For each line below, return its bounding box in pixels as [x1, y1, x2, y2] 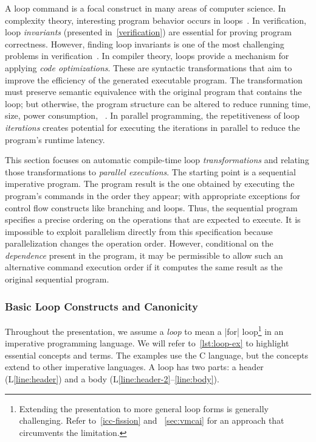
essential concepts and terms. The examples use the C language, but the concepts [5, 348, 309, 361]
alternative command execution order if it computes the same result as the [5, 261, 283, 273]
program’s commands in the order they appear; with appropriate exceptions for [5, 189, 300, 202]
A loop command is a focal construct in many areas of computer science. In [5, 2, 286, 14]
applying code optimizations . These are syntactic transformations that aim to [5, 61, 292, 74]
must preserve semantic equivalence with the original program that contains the [5, 85, 302, 98]
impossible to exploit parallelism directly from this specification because [5, 225, 273, 237]
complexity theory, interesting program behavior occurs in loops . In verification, [5, 13, 306, 26]
